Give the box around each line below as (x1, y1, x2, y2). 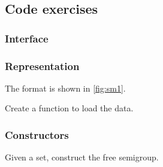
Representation (5, 58, 80, 73)
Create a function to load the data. (5, 102, 134, 114)
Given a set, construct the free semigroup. (5, 151, 159, 163)
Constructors (5, 127, 69, 142)
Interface (5, 31, 49, 45)
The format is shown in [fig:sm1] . (5, 81, 126, 94)
